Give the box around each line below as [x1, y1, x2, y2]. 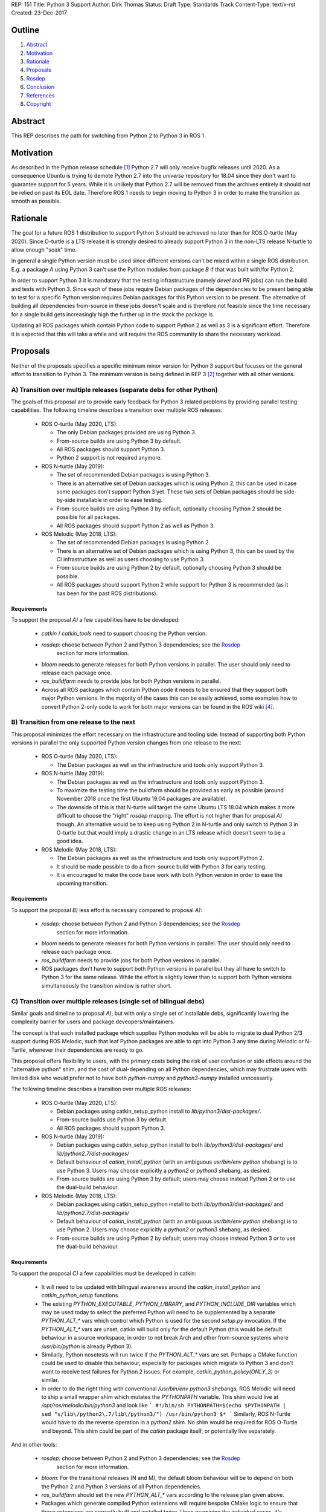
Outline [11, 25, 39, 36]
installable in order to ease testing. [76, 497, 163, 504]
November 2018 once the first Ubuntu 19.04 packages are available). [56, 795, 228, 803]
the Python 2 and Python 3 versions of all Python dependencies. [41, 1482, 202, 1490]
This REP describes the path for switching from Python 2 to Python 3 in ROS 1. [11, 132, 206, 139]
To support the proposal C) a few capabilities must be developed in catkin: [11, 1269, 196, 1277]
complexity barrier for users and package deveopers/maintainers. [11, 1018, 175, 1025]
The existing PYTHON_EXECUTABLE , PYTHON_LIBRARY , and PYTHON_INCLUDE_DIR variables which [41, 1300, 296, 1308]
